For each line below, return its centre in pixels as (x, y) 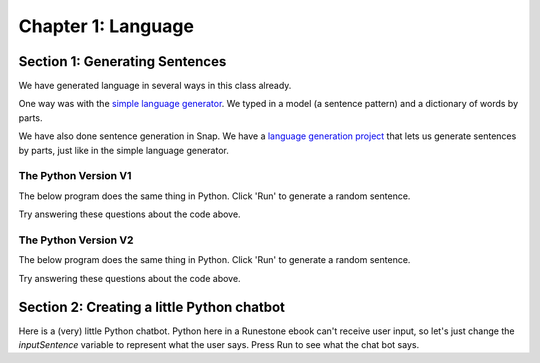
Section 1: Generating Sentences (122, 61)
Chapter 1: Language (106, 26)
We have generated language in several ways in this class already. (155, 86)
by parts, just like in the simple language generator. (123, 150)
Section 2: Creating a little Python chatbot (151, 306)
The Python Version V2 (76, 240)
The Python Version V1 (75, 176)
